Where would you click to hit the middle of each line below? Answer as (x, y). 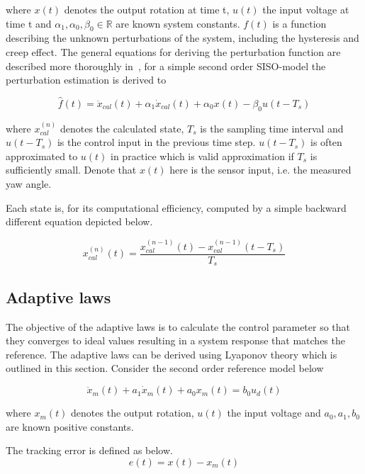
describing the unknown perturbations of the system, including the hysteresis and (182, 38)
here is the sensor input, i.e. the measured (260, 170)
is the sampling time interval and (272, 128)
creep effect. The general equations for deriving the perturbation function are (173, 51)
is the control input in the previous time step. (156, 142)
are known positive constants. (70, 426)
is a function (299, 23)
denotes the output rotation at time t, (147, 9)
